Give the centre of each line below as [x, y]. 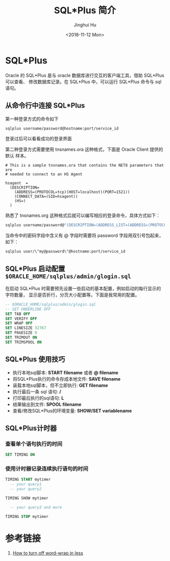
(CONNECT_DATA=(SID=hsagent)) [46, 197]
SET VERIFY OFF [21, 319]
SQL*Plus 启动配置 [35, 269]
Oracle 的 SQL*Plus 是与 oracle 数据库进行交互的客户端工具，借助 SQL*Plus [85, 75]
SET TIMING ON [20, 455]
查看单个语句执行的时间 [34, 444]
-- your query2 [26, 489]
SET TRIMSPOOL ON [24, 342]
